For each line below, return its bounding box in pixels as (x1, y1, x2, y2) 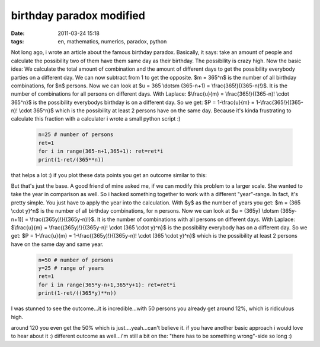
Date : (11, 30, 25, 37)
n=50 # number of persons (38, 256, 114, 263)
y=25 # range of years (38, 265, 104, 272)
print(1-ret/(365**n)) (38, 156, 104, 163)
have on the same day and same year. (11, 241, 104, 248)
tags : (11, 37, 24, 45)
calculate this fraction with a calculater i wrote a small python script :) (11, 115, 181, 122)
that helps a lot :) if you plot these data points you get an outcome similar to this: (11, 171, 207, 178)
